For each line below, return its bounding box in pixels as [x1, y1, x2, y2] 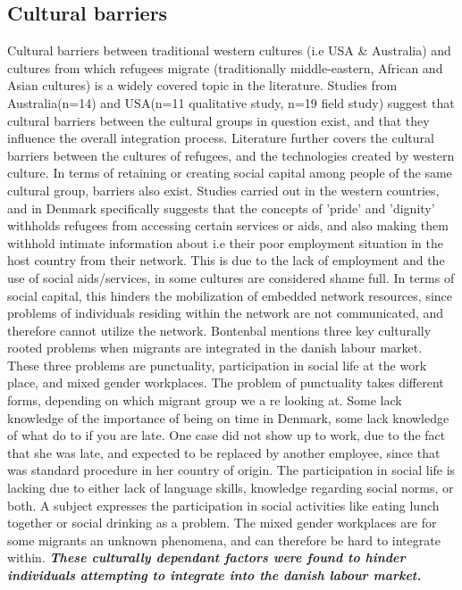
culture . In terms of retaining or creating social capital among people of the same [7, 163, 452, 182]
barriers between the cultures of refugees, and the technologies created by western [7, 145, 455, 164]
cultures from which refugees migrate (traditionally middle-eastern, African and [7, 58, 443, 77]
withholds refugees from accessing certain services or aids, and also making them [7, 216, 449, 235]
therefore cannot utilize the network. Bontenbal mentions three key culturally [7, 320, 432, 339]
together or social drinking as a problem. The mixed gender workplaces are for [7, 513, 437, 532]
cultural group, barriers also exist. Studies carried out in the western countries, [7, 180, 440, 199]
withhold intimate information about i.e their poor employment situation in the [7, 233, 443, 252]
